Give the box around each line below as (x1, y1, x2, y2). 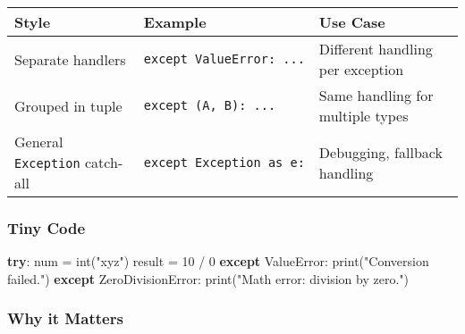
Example (143, 12, 207, 32)
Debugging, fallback (318, 141, 443, 163)
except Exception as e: (143, 154, 305, 170)
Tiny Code (7, 216, 86, 238)
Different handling (318, 38, 433, 59)
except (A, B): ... (143, 98, 276, 113)
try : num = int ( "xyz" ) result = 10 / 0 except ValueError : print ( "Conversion (7, 252, 429, 271)
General (14, 131, 63, 152)
